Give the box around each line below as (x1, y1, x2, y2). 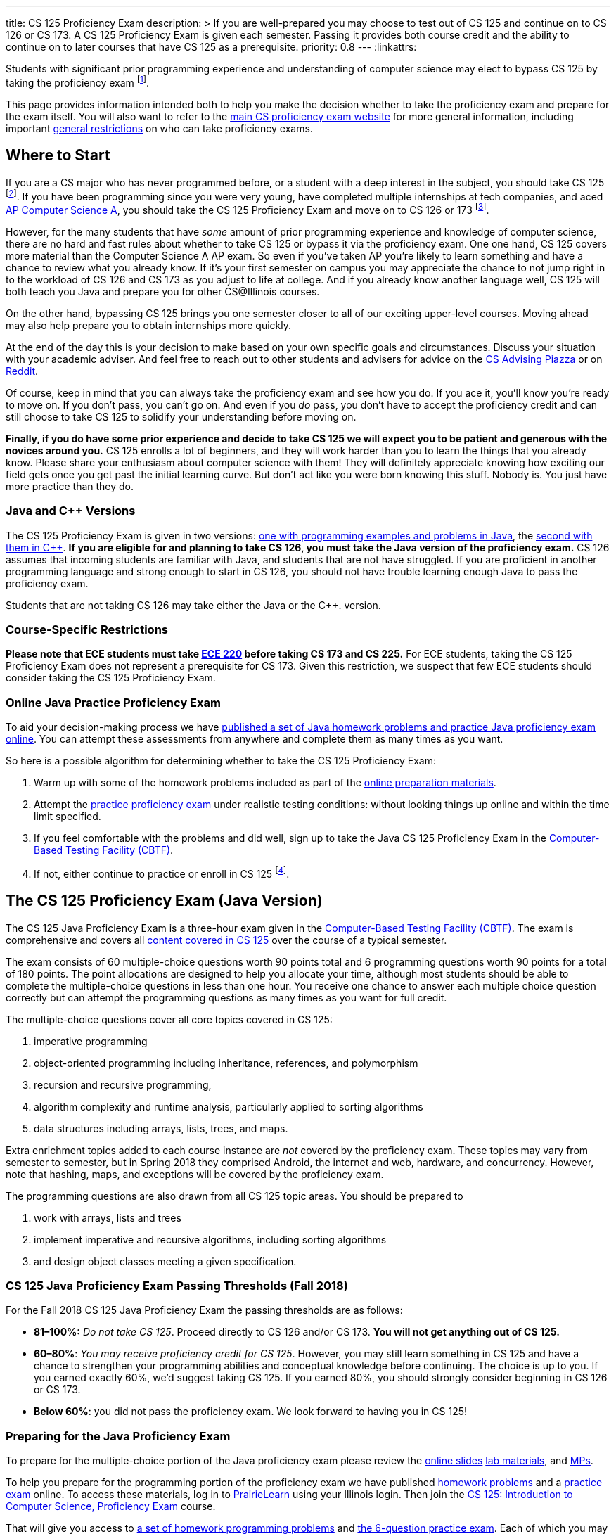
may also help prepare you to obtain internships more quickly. (6, 319, 292, 331)
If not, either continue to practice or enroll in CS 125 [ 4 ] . (34, 866, 290, 880)
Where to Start (6, 146, 110, 165)
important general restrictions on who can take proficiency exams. (6, 122, 313, 134)
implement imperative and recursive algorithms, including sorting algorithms (34, 1233, 387, 1246)
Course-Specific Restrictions (6, 622, 168, 636)
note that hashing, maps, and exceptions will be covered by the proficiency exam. (6, 1167, 384, 1180)
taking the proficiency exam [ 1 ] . (6, 75, 150, 89)
